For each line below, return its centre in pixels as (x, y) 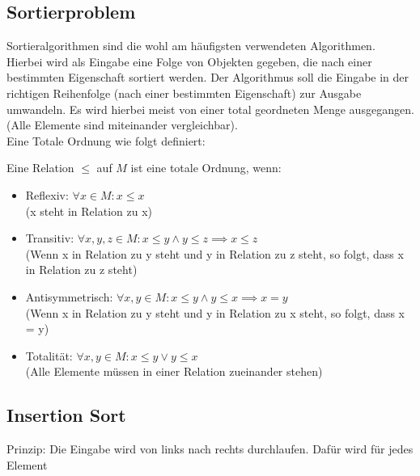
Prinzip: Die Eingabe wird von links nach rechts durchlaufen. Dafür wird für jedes (210, 449)
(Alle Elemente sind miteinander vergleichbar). (122, 125)
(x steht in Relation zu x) (89, 211)
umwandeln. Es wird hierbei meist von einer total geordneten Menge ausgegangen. (210, 109)
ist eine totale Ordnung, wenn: (206, 168)
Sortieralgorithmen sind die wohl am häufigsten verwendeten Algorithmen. (191, 46)
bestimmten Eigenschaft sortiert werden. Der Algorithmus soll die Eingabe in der (208, 77)
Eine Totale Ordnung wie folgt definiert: (106, 140)
